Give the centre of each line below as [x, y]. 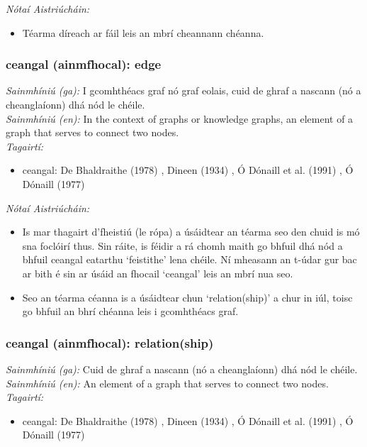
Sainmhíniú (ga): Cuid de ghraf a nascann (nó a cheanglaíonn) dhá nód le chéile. [182, 369]
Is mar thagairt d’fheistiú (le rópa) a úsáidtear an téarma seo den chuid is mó [191, 232]
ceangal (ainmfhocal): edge [84, 64]
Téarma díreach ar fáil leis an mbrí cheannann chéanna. [143, 32]
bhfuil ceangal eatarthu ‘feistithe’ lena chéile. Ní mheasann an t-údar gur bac [190, 259]
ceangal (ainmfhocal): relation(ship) [110, 342]
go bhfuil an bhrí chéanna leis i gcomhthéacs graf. [130, 311]
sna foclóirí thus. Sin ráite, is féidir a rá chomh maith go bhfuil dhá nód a [182, 245]
